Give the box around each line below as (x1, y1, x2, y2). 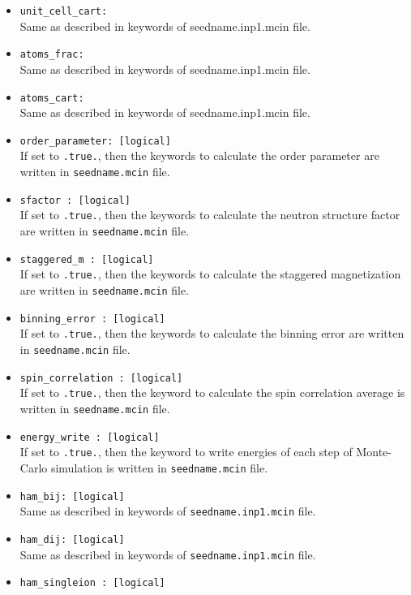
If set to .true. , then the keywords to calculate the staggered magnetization (19, 265, 401, 282)
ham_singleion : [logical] (19, 577, 165, 589)
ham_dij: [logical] (19, 533, 125, 545)
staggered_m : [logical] (19, 253, 154, 265)
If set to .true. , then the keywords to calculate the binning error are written (19, 325, 405, 342)
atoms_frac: (19, 49, 84, 61)
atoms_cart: (19, 92, 84, 104)
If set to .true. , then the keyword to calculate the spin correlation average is (19, 384, 405, 401)
